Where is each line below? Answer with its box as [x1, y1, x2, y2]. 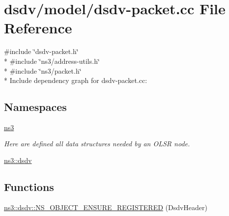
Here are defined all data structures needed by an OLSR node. [4, 138, 190, 149]
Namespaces [4, 99, 67, 114]
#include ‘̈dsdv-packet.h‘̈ [4, 46, 79, 56]
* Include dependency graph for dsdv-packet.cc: [4, 75, 147, 85]
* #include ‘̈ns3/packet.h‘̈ [4, 65, 82, 76]
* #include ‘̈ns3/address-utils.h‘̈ [4, 55, 100, 66]
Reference [4, 18, 72, 38]
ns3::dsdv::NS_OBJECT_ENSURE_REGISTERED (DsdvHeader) [4, 202, 208, 212]
